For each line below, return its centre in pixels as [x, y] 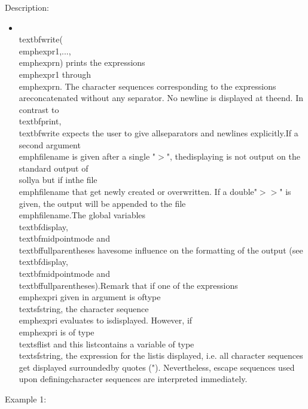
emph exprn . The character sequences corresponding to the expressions [147, 86]
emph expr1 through [55, 74]
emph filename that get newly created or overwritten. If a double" [138, 191]
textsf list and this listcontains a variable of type [106, 344]
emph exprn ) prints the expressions [82, 62]
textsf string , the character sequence [84, 308]
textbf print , [40, 121]
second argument [50, 144]
